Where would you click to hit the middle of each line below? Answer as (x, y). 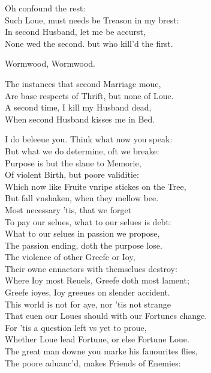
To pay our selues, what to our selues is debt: (88, 221)
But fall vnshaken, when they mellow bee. (82, 198)
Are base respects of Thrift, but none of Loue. (89, 95)
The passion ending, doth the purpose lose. (84, 245)
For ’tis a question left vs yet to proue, (76, 327)
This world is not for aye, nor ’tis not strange (88, 304)
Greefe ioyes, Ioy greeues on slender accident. (88, 292)
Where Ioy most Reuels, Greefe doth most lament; (97, 280)
